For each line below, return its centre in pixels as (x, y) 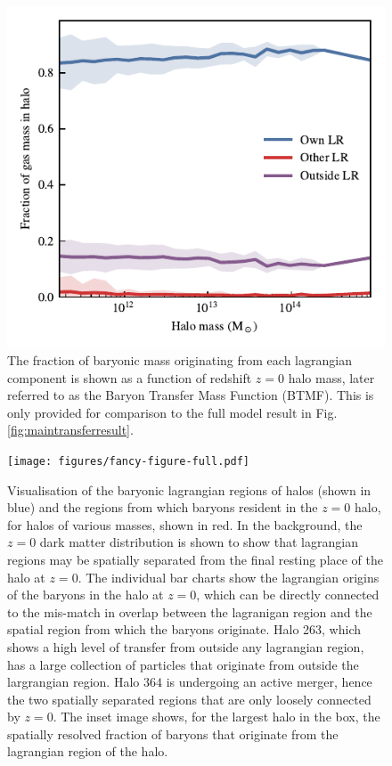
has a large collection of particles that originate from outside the (183, 664)
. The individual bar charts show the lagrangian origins (229, 577)
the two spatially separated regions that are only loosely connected (189, 699)
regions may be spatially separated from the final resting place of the (196, 559)
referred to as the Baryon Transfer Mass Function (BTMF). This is (191, 395)
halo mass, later (331, 377)
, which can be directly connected (288, 595)
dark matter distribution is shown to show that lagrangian (199, 542)
